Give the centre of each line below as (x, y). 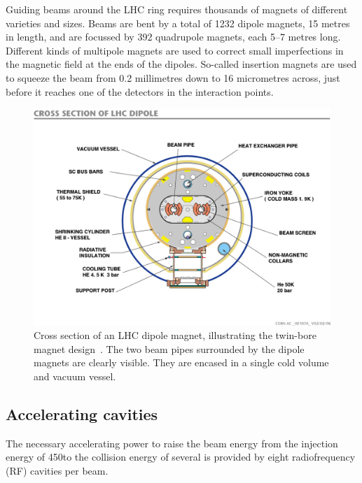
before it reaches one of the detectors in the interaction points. (140, 91)
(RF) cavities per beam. (57, 471)
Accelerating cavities (82, 414)
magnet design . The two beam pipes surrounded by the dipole (169, 348)
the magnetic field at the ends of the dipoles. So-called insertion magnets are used (181, 64)
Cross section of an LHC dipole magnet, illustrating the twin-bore (175, 335)
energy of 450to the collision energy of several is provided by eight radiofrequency (181, 457)
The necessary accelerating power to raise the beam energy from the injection (172, 443)
